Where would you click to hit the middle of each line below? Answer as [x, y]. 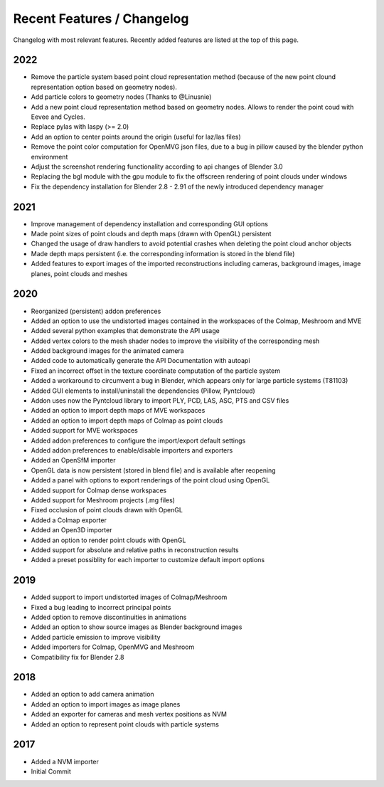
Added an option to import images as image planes [106, 704]
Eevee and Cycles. [58, 117]
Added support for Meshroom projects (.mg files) [103, 500]
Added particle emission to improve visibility [96, 637]
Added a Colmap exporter [69, 520]
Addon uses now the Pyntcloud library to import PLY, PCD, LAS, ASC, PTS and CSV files [160, 401]
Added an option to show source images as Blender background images [137, 627]
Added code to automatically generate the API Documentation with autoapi [140, 361]
